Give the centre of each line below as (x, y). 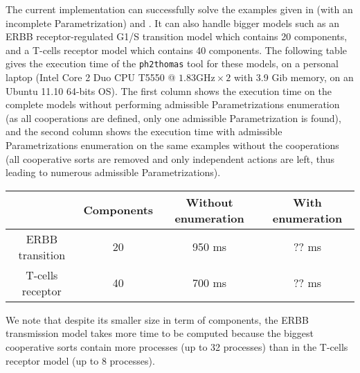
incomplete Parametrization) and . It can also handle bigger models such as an (173, 23)
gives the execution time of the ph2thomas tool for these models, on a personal (172, 63)
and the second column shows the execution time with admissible (144, 131)
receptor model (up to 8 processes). (80, 360)
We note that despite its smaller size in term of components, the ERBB (157, 319)
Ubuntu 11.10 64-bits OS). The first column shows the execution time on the (169, 90)
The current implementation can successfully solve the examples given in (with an (179, 9)
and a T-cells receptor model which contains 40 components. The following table (176, 50)
